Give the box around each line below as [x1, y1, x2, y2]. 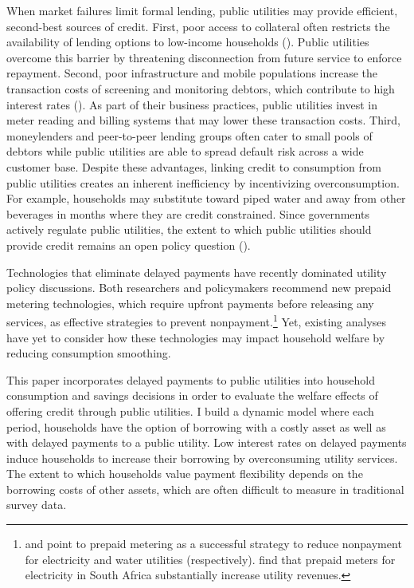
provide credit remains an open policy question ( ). [6, 236, 251, 253]
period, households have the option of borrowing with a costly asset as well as [6, 418, 386, 435]
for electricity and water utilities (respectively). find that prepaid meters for [25, 551, 396, 567]
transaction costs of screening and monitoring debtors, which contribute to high [6, 80, 395, 97]
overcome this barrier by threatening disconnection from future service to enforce [6, 49, 402, 65]
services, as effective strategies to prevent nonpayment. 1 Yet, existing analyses [6, 311, 387, 330]
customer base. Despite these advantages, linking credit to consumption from [6, 158, 381, 175]
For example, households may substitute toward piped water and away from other [6, 190, 406, 207]
